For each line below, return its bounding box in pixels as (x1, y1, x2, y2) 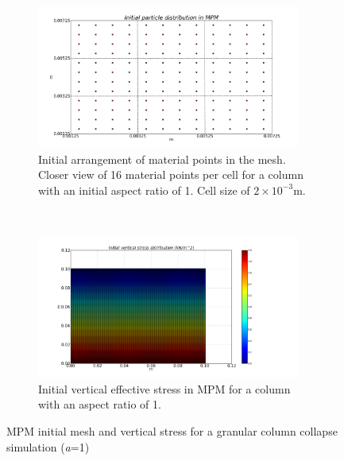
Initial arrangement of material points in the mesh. (38, 150, 286, 167)
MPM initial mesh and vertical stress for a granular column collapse (6, 422, 338, 439)
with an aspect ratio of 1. (38, 396, 161, 413)
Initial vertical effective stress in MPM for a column (38, 380, 291, 397)
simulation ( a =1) (6, 438, 90, 455)
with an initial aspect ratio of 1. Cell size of (38, 181, 250, 198)
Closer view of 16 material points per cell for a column (38, 166, 303, 183)
